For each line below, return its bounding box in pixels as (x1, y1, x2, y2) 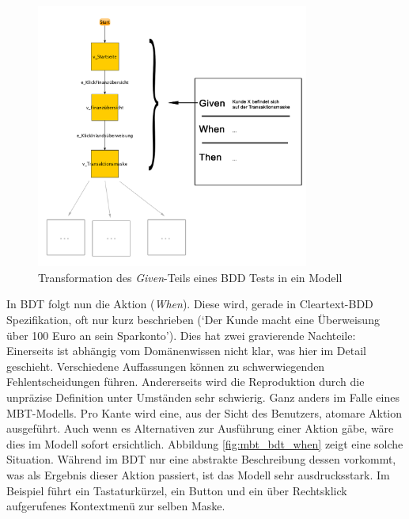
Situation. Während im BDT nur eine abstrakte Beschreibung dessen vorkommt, (6, 451, 396, 467)
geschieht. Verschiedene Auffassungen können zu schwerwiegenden (6, 357, 325, 374)
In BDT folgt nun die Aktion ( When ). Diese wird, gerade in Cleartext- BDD (6, 296, 373, 312)
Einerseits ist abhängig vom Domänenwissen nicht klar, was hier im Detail (6, 342, 366, 359)
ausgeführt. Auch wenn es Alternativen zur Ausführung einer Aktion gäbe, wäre (6, 420, 394, 437)
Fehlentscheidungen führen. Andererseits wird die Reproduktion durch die (6, 373, 365, 390)
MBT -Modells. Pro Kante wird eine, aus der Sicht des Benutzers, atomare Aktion (6, 404, 403, 421)
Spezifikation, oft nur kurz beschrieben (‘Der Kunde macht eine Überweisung (6, 311, 380, 328)
